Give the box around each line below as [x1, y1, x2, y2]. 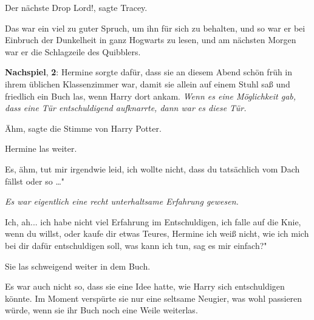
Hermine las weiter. [5, 142, 77, 155]
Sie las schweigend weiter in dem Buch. [5, 259, 151, 272]
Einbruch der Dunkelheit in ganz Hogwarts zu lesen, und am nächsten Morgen [5, 33, 296, 46]
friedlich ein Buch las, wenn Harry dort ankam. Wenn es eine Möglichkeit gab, [5, 89, 296, 102]
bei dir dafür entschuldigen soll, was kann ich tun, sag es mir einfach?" [5, 239, 267, 251]
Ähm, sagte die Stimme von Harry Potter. [5, 121, 162, 134]
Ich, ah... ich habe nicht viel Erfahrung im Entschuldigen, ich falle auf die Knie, [5, 215, 301, 228]
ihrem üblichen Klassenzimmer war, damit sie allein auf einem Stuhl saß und [5, 77, 290, 90]
